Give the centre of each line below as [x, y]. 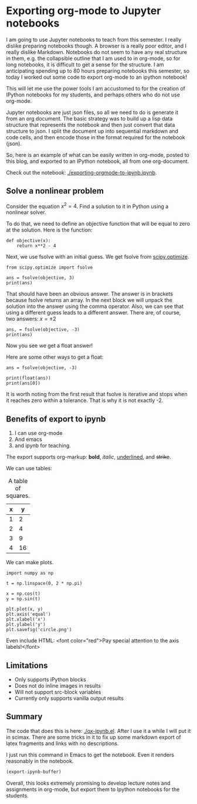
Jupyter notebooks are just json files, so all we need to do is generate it [92, 112]
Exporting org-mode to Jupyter [84, 11]
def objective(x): [28, 241]
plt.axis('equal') [28, 614]
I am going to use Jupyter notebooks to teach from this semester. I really [94, 39]
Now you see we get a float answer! [49, 346]
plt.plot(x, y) [25, 609]
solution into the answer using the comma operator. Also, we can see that [95, 306]
